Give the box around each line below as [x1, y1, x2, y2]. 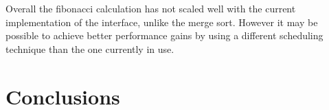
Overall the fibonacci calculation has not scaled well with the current [5, 1, 296, 15]
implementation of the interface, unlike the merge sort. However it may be [5, 14, 318, 29]
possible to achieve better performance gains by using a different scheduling [5, 28, 324, 43]
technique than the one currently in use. [5, 41, 174, 56]
